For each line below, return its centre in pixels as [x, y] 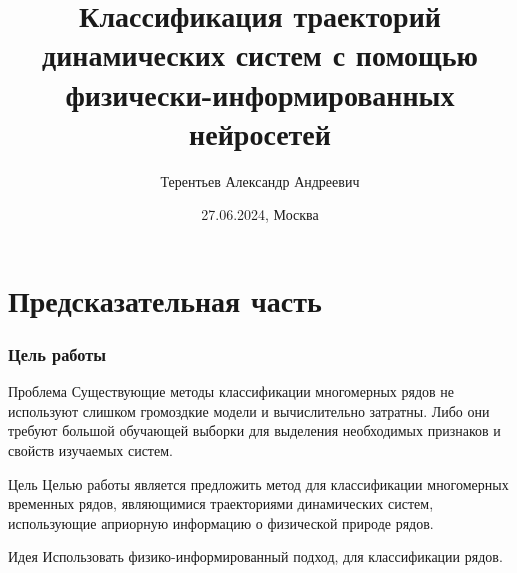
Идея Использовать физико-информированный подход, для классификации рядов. [255, 556]
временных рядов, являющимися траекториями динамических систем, [221, 503]
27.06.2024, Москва [260, 214]
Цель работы [57, 353]
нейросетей [260, 132]
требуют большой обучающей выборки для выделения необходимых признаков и [254, 430]
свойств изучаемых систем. [90, 450]
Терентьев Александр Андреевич [260, 180]
